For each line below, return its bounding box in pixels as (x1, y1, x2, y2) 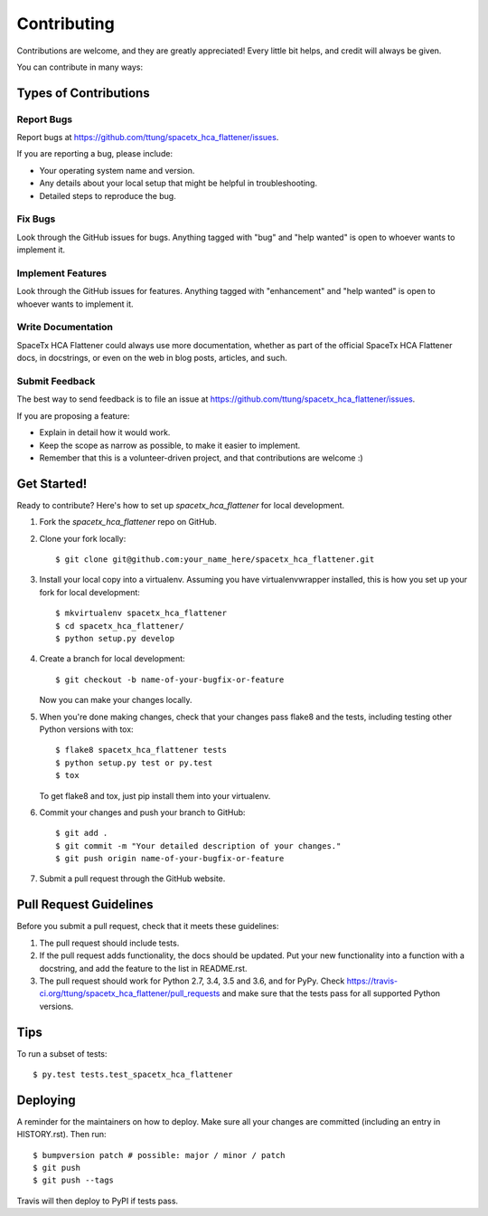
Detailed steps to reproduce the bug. (39, 190, 176, 201)
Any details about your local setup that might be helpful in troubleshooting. (39, 177, 318, 189)
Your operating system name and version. (39, 165, 195, 176)
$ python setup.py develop (55, 633, 175, 643)
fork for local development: (39, 586, 140, 597)
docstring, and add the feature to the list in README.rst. (39, 963, 248, 974)
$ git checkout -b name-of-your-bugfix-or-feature (55, 674, 285, 685)
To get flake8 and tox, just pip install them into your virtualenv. (39, 790, 271, 801)
